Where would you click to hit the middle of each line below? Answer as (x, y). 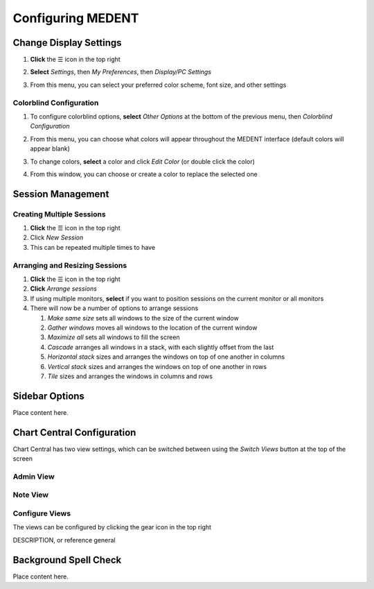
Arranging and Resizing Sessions (70, 265)
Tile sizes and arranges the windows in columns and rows (130, 376)
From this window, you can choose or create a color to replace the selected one (144, 174)
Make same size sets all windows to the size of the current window (143, 318)
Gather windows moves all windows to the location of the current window (152, 327)
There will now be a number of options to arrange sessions (114, 308)
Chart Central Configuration (74, 433)
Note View (31, 495)
